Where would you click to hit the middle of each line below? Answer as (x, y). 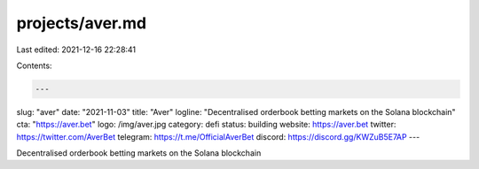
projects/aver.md (81, 23)
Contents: (34, 65)
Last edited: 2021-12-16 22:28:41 (76, 50)
